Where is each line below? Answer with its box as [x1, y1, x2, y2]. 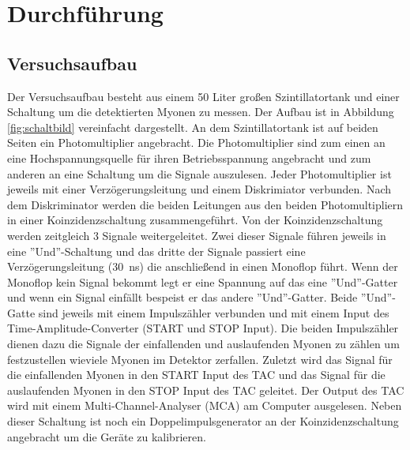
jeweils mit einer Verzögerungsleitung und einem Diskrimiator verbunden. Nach [7, 181, 392, 197]
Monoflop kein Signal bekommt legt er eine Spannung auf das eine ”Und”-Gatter [7, 273, 398, 290]
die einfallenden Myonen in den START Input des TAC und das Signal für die [7, 366, 386, 383]
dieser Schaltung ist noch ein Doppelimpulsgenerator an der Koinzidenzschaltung [7, 413, 399, 429]
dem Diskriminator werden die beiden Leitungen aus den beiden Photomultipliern [7, 196, 404, 212]
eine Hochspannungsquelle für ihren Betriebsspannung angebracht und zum [7, 149, 371, 166]
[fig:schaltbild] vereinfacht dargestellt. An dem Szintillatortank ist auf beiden [7, 118, 378, 135]
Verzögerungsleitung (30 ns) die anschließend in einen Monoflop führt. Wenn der [7, 258, 398, 275]
